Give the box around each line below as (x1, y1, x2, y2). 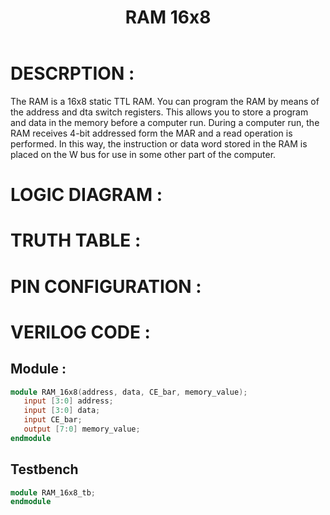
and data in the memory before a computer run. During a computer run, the (10, 116, 320, 128)
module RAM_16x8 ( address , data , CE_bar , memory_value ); (10, 387, 248, 397)
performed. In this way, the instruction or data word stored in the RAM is (10, 137, 308, 150)
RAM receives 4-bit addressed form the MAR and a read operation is (10, 127, 293, 139)
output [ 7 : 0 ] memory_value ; (23, 424, 141, 434)
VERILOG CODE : (10, 321, 151, 343)
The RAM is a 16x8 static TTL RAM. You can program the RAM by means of (10, 95, 320, 107)
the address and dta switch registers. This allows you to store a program (10, 106, 309, 118)
